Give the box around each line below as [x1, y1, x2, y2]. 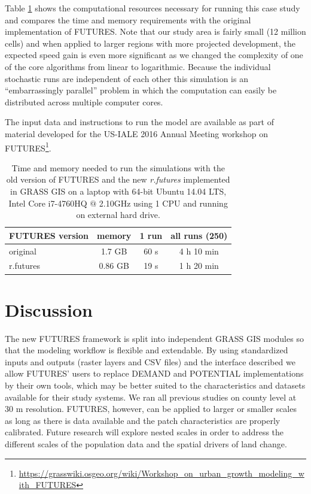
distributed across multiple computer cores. [5, 95, 163, 108]
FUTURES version [9, 229, 89, 241]
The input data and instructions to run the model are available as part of [5, 116, 274, 128]
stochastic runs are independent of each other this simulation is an [5, 72, 248, 84]
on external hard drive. [76, 208, 160, 221]
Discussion [5, 297, 93, 322]
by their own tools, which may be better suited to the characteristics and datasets [5, 379, 306, 392]
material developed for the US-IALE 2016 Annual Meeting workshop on [5, 127, 269, 140]
